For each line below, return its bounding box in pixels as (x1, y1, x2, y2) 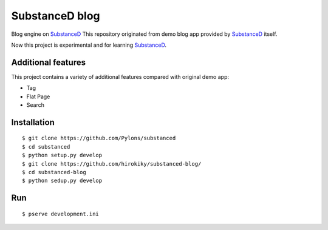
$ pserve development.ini (22, 210, 100, 217)
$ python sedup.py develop (22, 177, 103, 184)
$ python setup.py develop (22, 152, 103, 159)
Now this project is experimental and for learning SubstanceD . (11, 41, 167, 49)
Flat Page (26, 93, 50, 100)
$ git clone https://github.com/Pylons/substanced (22, 135, 176, 142)
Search (26, 101, 45, 109)
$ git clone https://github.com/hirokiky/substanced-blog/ (22, 160, 202, 167)
